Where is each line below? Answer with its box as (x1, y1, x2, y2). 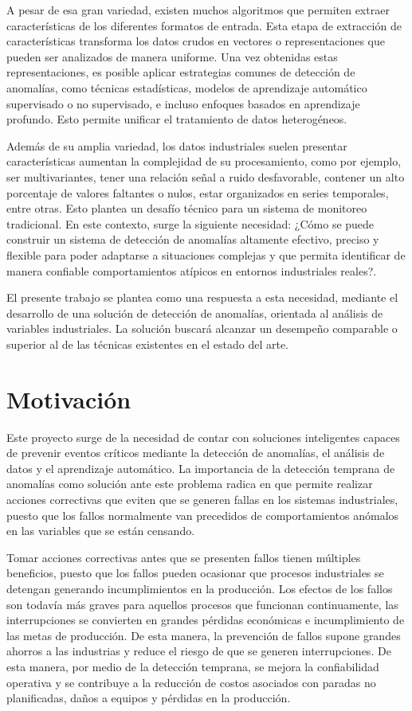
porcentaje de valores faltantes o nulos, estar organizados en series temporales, (6, 184, 389, 201)
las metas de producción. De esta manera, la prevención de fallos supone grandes (6, 627, 401, 643)
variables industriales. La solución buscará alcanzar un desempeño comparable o (6, 320, 398, 337)
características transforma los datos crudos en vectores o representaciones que (6, 33, 385, 49)
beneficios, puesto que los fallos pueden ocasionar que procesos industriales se (6, 565, 384, 581)
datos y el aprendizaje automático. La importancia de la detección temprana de (6, 459, 395, 476)
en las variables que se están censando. (6, 522, 195, 539)
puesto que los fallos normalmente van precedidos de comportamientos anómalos (6, 506, 399, 523)
